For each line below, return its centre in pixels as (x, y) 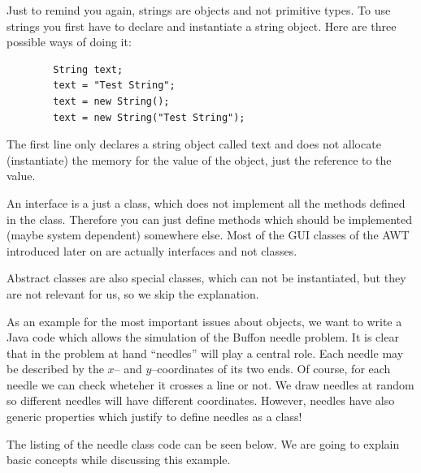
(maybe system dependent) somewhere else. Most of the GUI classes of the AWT (208, 235)
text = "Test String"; (114, 86)
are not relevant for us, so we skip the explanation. (133, 293)
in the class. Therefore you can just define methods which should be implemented (209, 219)
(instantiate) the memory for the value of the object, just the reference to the (199, 159)
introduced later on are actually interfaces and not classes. (152, 250)
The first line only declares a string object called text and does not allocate (194, 144)
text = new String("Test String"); (149, 117)
